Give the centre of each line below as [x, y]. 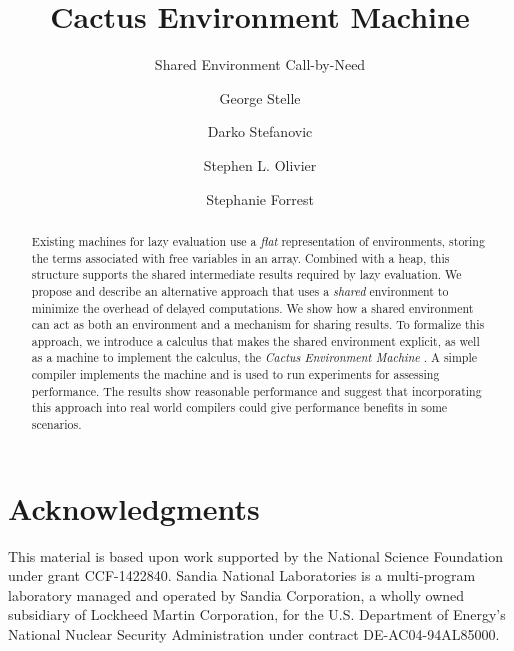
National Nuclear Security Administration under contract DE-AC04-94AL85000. [254, 634]
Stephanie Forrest [260, 198]
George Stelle [260, 97]
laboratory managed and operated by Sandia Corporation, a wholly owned [236, 594]
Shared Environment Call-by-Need [260, 64]
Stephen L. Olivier [260, 164]
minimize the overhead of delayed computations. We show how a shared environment [252, 307]
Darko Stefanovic [260, 131]
